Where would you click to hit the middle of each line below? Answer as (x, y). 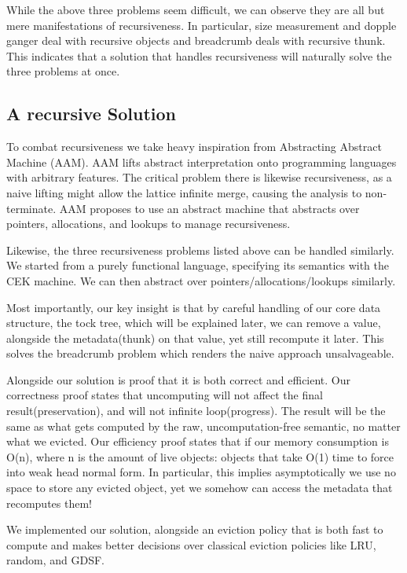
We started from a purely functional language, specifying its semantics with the (198, 265)
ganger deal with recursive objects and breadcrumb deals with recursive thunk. (196, 40)
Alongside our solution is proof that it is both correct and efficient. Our (179, 379)
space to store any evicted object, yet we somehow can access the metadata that (200, 488)
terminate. (31, 208)
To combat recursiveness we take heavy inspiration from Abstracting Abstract (194, 147)
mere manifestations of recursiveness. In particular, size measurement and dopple (202, 25)
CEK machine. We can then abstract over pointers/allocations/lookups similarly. (201, 280)
